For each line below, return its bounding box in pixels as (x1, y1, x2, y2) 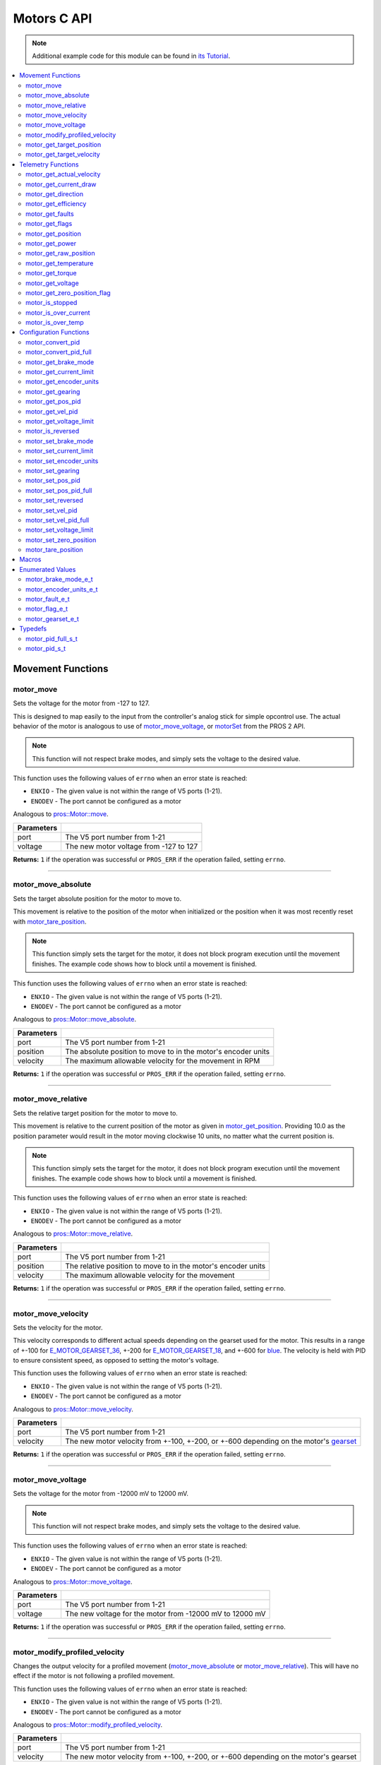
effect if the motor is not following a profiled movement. (13, 1672, 175, 1680)
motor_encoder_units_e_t (25, 585, 98, 593)
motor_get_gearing (25, 387, 80, 395)
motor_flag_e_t (25, 604, 68, 614)
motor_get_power (25, 239, 77, 247)
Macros (19, 555, 42, 564)
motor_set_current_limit (25, 447, 94, 455)
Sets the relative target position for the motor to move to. (13, 1108, 178, 1117)
